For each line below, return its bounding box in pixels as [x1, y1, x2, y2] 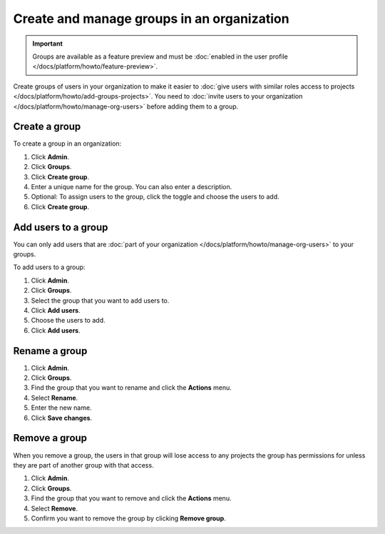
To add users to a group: [13, 263, 86, 271]
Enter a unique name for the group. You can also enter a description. [31, 182, 232, 191]
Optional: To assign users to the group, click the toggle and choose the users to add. [31, 193, 279, 201]
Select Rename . [31, 393, 78, 402]
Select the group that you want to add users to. [31, 296, 170, 305]
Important [32, 39, 63, 48]
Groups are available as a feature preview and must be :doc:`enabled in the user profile [32, 52, 289, 61]
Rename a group [13, 345, 88, 357]
